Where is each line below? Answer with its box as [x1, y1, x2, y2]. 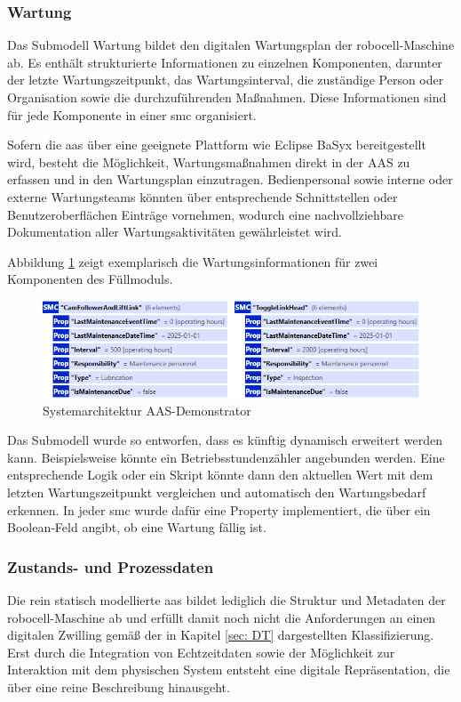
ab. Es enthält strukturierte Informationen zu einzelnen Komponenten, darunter [7, 52, 442, 71]
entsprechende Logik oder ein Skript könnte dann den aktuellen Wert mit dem [7, 465, 433, 484]
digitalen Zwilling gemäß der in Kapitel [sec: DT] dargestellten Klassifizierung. [7, 625, 434, 644]
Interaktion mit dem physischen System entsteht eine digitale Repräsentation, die [7, 660, 450, 679]
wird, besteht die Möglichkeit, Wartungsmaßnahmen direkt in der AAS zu [7, 152, 410, 171]
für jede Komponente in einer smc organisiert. [7, 105, 257, 124]
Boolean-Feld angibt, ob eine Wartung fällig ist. [7, 518, 266, 537]
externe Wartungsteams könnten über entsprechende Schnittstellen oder [7, 187, 398, 206]
